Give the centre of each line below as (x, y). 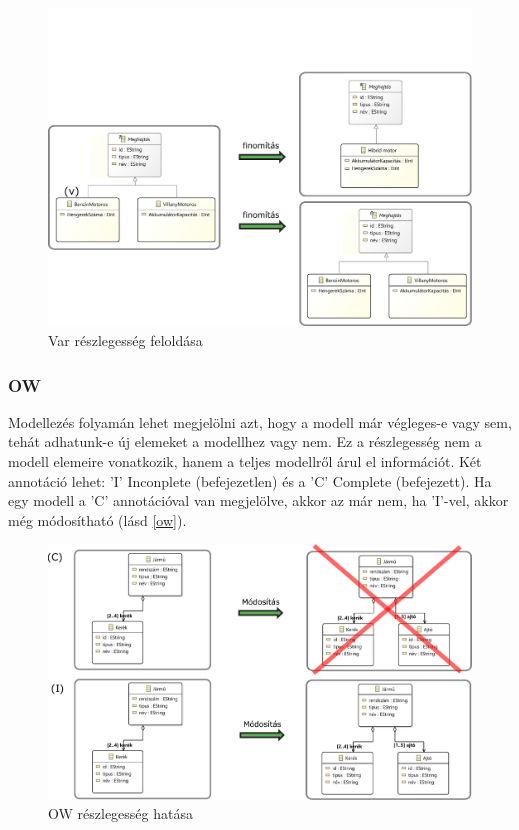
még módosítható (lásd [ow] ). (97, 519)
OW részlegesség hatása (120, 813)
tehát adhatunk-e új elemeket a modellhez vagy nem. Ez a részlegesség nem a (245, 441)
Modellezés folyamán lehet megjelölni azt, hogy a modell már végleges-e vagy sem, (260, 421)
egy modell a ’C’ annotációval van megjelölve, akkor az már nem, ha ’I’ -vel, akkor (258, 500)
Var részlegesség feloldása (125, 340)
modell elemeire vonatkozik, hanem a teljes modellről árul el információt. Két (245, 461)
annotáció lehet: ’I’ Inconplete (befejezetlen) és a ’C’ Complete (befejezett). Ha (250, 480)
